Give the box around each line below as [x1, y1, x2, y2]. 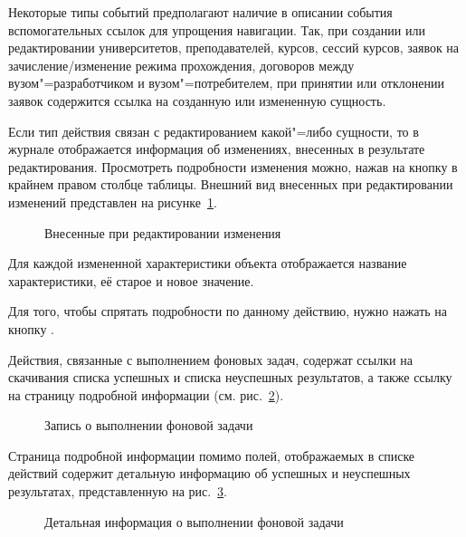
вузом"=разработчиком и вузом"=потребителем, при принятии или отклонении [8, 73, 444, 92]
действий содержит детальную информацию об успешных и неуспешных [8, 464, 411, 483]
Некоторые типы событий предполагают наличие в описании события [8, 3, 393, 21]
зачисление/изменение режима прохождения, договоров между [8, 55, 355, 74]
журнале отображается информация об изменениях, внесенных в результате [8, 139, 425, 158]
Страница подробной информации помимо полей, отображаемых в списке [8, 446, 415, 465]
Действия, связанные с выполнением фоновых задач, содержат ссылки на [8, 350, 413, 369]
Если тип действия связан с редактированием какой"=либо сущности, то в [8, 121, 419, 140]
